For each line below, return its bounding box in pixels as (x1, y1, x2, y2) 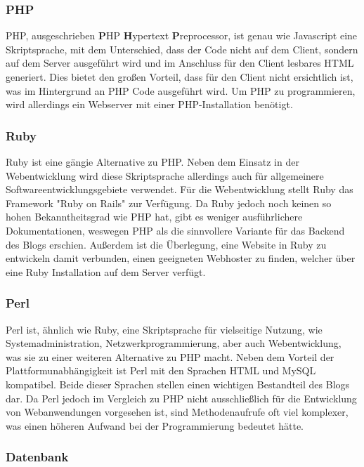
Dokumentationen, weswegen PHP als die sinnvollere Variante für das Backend (6, 223, 345, 237)
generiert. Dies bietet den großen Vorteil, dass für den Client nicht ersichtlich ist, (6, 70, 353, 84)
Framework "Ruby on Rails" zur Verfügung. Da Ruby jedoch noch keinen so (6, 195, 332, 210)
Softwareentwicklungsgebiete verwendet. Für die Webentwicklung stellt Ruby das (6, 182, 353, 197)
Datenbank (6, 448, 69, 466)
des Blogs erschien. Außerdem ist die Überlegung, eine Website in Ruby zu (6, 237, 327, 251)
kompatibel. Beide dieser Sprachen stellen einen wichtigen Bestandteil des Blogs (6, 376, 350, 391)
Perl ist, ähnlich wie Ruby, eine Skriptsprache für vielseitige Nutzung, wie (6, 322, 323, 336)
